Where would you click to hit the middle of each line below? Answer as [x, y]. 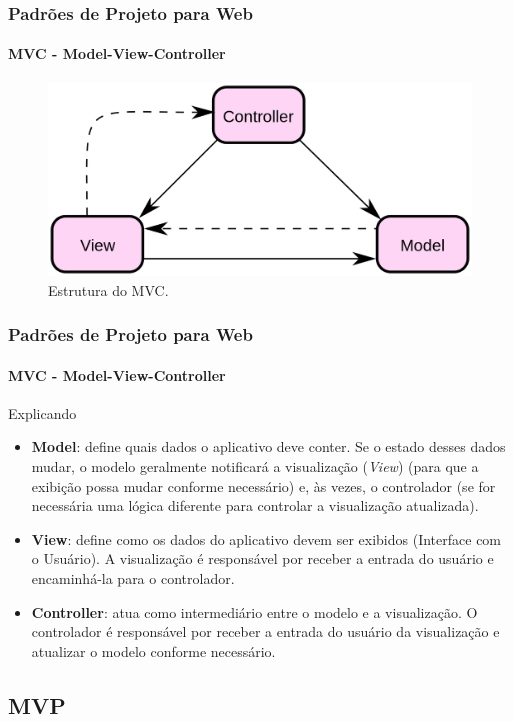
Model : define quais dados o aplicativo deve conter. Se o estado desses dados [268, 446]
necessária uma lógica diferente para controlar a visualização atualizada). [255, 505]
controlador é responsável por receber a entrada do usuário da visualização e [265, 631]
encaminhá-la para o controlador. [133, 577]
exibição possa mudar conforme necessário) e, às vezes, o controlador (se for [263, 485]
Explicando [42, 412]
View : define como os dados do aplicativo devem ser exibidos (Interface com [266, 538]
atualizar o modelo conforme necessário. [153, 650]
